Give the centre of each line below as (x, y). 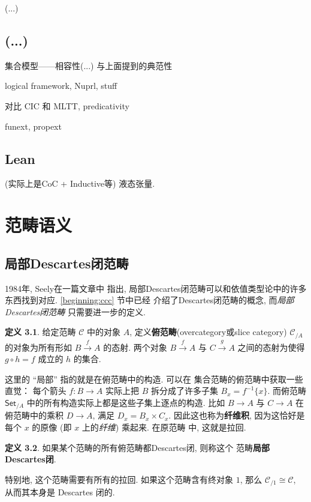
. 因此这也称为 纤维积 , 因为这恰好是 (237, 415)
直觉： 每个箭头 (36, 391)
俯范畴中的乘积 (34, 415)
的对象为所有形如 (38, 347)
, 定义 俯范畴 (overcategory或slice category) (208, 332)
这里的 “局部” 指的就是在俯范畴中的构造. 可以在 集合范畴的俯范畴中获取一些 (154, 379)
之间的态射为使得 (271, 347)
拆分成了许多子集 (184, 391)
